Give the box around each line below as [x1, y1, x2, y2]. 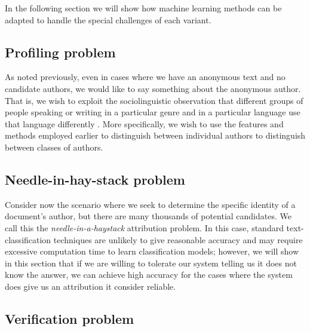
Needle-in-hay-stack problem [5, 170, 185, 188]
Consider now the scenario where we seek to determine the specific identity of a [5, 198, 296, 210]
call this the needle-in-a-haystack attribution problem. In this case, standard [5, 221, 284, 234]
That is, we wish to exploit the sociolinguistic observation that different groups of [5, 94, 303, 106]
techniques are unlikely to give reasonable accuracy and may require [53, 233, 303, 246]
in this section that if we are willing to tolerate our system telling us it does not [5, 256, 297, 269]
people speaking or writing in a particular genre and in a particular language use [5, 106, 300, 118]
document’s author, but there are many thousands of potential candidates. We [5, 210, 291, 222]
